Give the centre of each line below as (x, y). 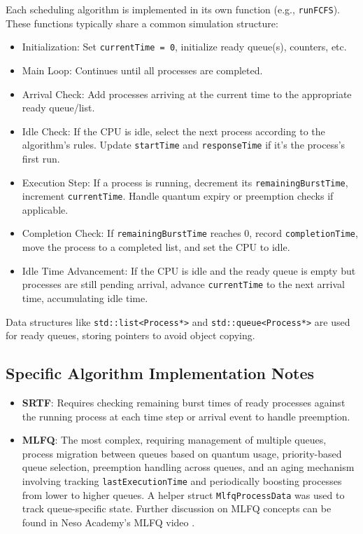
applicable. (45, 209)
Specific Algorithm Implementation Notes (160, 373)
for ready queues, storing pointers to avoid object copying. (130, 335)
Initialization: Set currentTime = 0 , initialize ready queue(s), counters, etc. (184, 47)
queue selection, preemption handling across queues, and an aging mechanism (188, 467)
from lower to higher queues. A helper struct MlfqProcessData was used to (183, 494)
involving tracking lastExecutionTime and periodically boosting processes (182, 480)
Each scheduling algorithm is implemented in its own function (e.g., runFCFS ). (173, 9)
